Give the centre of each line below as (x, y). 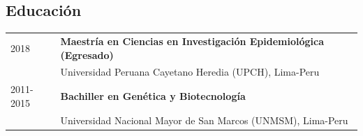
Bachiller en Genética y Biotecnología (153, 96)
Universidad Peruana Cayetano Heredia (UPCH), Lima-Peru (190, 72)
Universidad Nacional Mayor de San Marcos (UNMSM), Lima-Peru (204, 120)
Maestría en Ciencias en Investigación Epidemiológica (192, 41)
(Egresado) (87, 54)
